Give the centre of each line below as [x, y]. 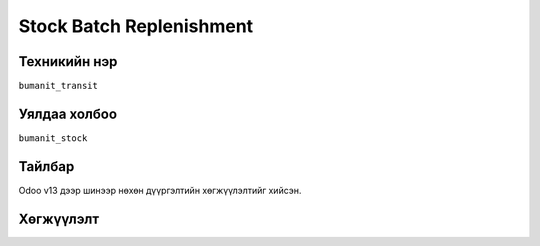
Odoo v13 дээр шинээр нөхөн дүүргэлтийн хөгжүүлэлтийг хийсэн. [160, 190]
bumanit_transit [58, 86]
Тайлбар [46, 166]
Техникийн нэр [68, 61]
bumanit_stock [53, 138]
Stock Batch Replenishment [136, 26]
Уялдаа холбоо [68, 113]
